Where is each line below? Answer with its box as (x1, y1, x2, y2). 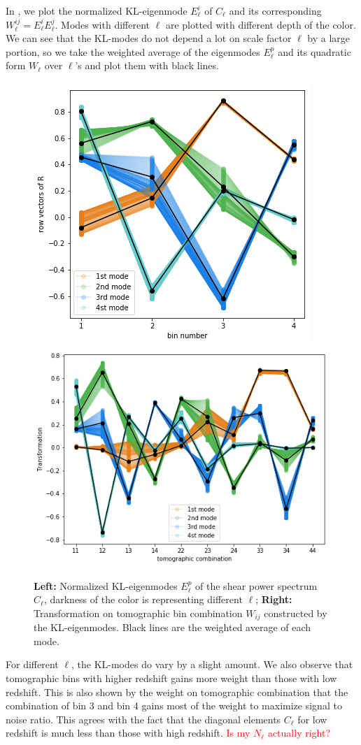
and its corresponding (229, 3, 322, 17)
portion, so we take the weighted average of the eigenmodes (6, 44, 260, 59)
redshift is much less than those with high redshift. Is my (6, 725, 250, 740)
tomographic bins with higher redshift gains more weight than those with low (6, 670, 337, 685)
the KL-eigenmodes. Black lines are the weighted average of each (34, 620, 311, 635)
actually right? (267, 725, 331, 740)
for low (297, 711, 327, 726)
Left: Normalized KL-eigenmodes (34, 578, 178, 593)
